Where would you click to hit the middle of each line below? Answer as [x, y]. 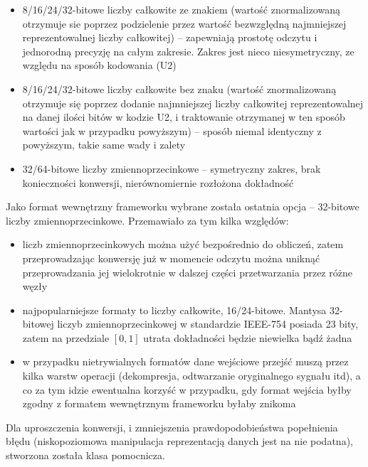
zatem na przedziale [66, 337]
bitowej [38, 324]
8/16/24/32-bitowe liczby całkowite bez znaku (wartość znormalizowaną [179, 88]
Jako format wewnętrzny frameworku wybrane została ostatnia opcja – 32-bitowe [183, 206]
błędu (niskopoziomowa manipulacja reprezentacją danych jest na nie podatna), [179, 441]
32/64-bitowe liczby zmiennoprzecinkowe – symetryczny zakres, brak [172, 168]
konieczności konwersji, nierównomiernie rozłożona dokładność [158, 182]
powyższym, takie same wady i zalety [104, 145]
